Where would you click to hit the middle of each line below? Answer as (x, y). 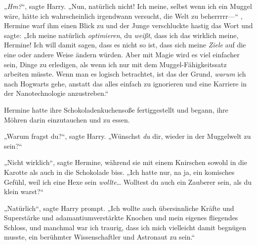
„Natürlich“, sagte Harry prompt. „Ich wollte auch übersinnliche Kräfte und (119, 208)
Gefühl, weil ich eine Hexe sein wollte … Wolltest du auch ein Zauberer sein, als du (128, 182)
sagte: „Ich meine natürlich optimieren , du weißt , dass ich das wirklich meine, (121, 35)
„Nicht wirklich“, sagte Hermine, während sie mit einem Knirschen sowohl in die (126, 162)
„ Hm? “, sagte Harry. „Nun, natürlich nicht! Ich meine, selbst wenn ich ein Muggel (128, 6)
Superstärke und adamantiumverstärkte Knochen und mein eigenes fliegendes (121, 218)
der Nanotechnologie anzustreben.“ (56, 93)
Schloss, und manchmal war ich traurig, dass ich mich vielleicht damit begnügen (125, 227)
